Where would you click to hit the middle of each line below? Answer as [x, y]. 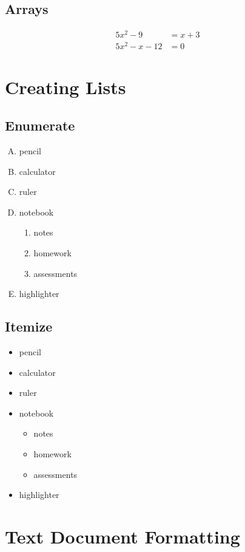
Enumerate [40, 125]
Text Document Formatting [122, 536]
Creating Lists [65, 87]
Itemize [29, 326]
